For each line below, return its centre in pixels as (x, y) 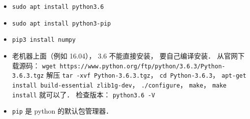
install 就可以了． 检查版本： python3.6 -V (83, 94)
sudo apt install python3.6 (58, 7)
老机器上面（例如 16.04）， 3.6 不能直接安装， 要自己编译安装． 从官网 (125, 55)
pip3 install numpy (44, 40)
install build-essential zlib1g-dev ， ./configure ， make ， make (119, 84)
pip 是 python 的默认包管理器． (62, 111)
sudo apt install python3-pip (62, 23)
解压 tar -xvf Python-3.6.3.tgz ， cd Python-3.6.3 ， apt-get (146, 75)
